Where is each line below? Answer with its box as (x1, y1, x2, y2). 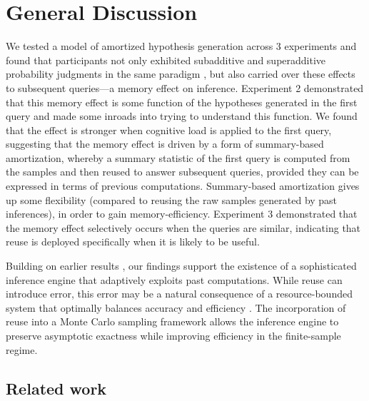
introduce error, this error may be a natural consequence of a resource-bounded (6, 286, 353, 301)
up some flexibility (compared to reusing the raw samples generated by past (6, 192, 338, 207)
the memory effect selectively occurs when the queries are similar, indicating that (6, 220, 361, 235)
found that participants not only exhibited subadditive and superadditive (6, 52, 326, 67)
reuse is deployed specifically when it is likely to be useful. (6, 234, 260, 249)
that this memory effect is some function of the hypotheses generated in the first (6, 94, 358, 109)
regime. (6, 342, 38, 357)
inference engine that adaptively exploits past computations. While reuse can (6, 272, 343, 287)
